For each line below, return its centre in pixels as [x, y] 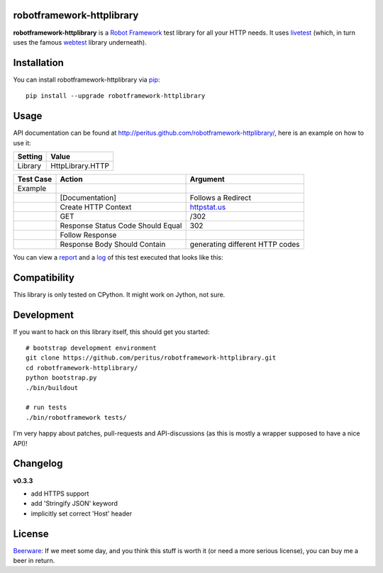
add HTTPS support [60, 494]
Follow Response [88, 235]
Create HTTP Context [96, 207]
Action [71, 179]
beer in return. [34, 560]
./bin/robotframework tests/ [76, 417]
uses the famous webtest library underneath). [80, 42]
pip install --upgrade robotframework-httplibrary [116, 96]
